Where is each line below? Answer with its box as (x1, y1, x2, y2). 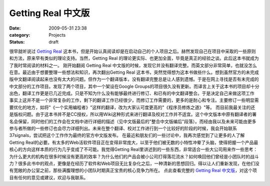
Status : (9, 39, 25, 45)
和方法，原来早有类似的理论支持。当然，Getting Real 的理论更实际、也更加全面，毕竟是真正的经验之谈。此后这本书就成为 (9, 55, 259, 61)
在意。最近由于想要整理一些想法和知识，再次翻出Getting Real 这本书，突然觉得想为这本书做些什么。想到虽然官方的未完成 (9, 69, 259, 75)
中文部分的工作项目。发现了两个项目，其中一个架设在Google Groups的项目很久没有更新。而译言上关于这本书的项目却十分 (9, 83, 259, 89)
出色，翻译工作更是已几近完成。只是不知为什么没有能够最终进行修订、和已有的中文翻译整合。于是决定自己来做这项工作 (9, 90, 254, 96)
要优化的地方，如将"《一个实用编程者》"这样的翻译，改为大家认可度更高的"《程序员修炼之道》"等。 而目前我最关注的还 (9, 104, 255, 110)
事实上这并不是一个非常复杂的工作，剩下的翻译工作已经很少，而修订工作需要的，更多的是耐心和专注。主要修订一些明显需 (9, 97, 259, 103)
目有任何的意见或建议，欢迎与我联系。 (9, 174, 88, 180)
